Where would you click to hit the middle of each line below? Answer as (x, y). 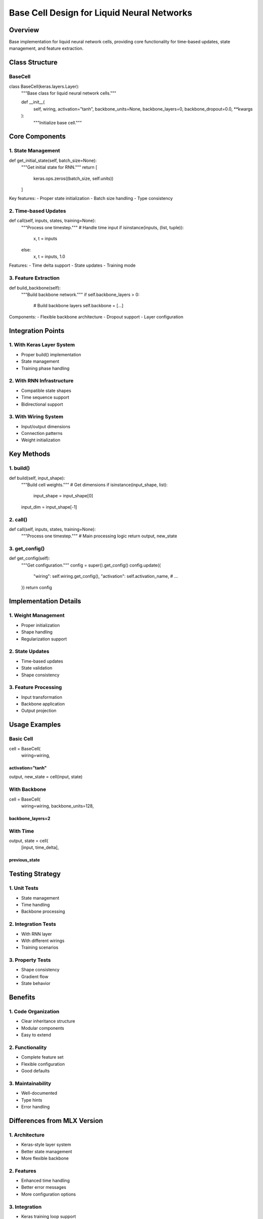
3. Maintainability (30, 1083)
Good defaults (36, 1071)
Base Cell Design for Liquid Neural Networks (101, 13)
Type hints (32, 1100)
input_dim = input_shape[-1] (49, 507)
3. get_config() (27, 549)
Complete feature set (42, 1057)
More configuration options (48, 1194)
